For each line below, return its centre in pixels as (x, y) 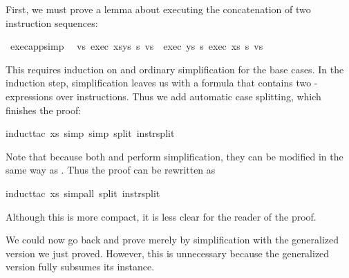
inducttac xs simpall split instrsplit (83, 193)
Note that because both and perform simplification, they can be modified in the (174, 156)
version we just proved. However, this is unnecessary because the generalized (168, 253)
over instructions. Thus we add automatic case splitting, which (188, 96)
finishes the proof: (44, 110)
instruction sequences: (52, 22)
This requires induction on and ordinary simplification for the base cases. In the (175, 69)
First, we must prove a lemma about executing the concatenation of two (158, 9)
